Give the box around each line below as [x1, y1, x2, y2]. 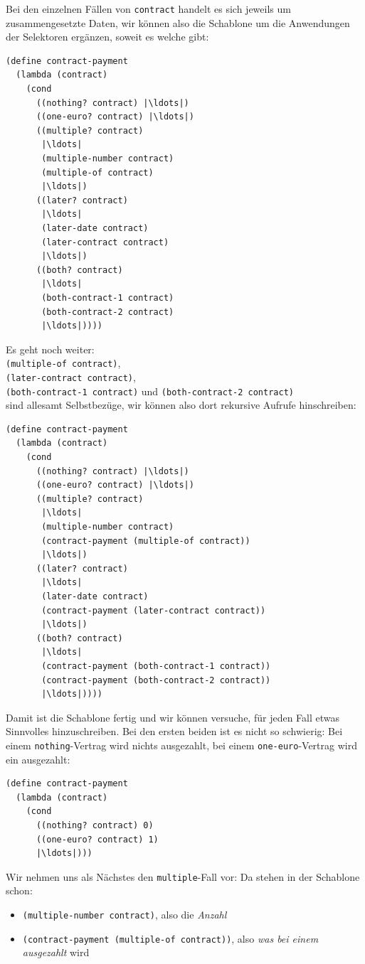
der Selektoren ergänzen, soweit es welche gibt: [6, 29, 209, 44]
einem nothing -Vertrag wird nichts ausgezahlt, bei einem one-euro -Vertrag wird [6, 737, 357, 752]
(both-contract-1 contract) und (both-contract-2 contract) [6, 383, 294, 398]
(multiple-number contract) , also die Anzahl [22, 907, 227, 921]
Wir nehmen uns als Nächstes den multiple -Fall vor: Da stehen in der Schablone [6, 869, 360, 884]
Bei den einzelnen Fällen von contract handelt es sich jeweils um [6, 1, 291, 16]
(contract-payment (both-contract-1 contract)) [41, 660, 271, 671]
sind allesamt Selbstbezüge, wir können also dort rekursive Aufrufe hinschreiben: [6, 397, 356, 412]
